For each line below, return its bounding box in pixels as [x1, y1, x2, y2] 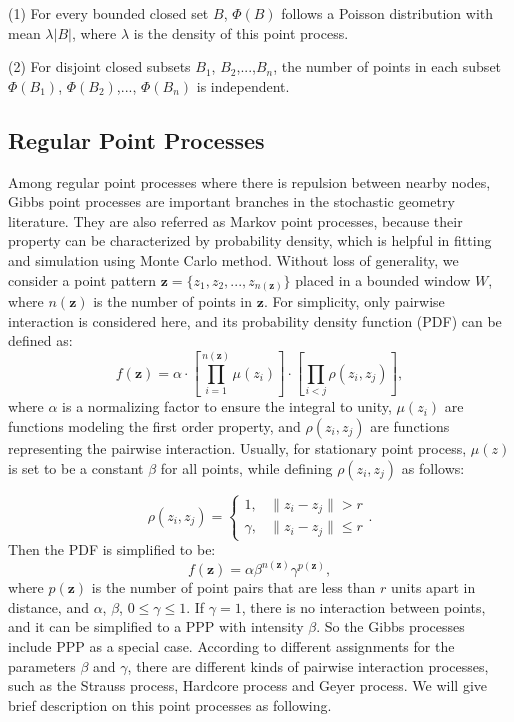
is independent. [196, 75, 290, 96]
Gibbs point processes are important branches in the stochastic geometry [8, 191, 455, 212]
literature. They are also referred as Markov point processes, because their [8, 210, 463, 231]
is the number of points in [93, 291, 253, 312]
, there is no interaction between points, [241, 596, 486, 617]
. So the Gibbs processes [316, 616, 465, 637]
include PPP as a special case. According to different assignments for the [8, 635, 455, 656]
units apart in [391, 577, 476, 598]
